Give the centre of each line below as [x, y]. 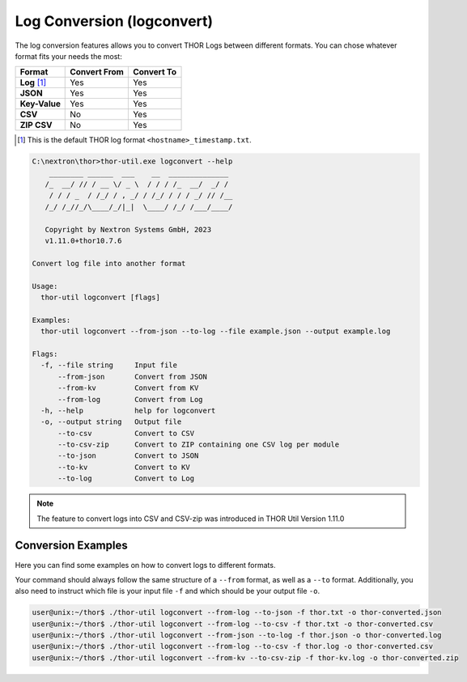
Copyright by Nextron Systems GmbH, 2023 [128, 229]
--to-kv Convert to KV [124, 467]
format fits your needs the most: [69, 56]
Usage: [45, 286]
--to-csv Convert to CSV [126, 433]
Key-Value [40, 104]
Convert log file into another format [109, 263]
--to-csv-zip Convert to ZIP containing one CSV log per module [199, 445]
